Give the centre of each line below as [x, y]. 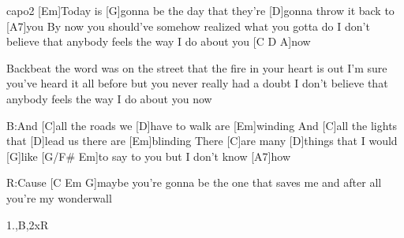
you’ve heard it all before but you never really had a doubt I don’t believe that [197, 83]
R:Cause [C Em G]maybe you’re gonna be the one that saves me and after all [194, 182]
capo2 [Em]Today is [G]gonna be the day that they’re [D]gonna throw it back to [200, 10]
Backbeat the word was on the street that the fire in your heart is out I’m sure [197, 67]
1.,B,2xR [28, 224]
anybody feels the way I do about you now [109, 98]
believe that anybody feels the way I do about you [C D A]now [159, 41]
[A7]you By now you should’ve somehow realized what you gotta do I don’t [188, 26]
